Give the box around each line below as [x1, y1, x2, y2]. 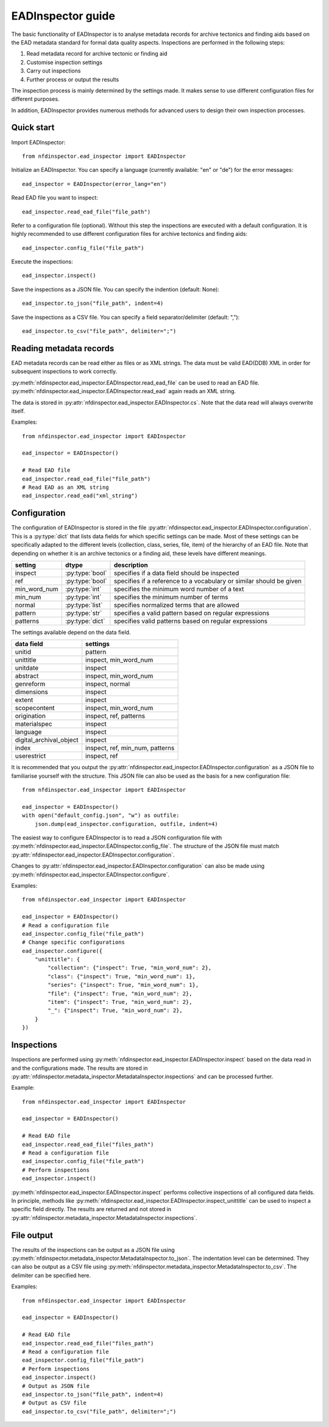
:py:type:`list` [65, 600, 103, 609]
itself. [11, 407, 26, 415]
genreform [15, 680, 46, 688]
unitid [15, 648, 32, 657]
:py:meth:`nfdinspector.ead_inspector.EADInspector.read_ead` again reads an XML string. [11, 388, 236, 395]
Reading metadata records [11, 343, 115, 354]
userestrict [15, 752, 46, 760]
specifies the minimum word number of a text [113, 585, 244, 593]
